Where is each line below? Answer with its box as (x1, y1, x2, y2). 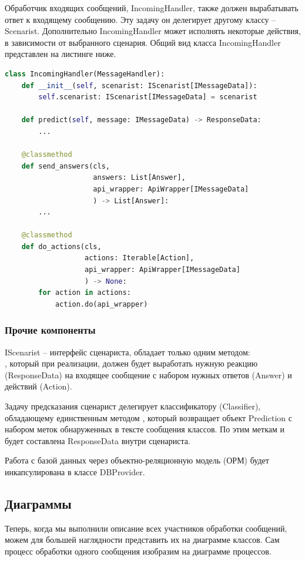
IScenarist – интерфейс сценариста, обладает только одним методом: (5, 345, 250, 358)
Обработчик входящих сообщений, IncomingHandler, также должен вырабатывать (5, 2, 299, 14)
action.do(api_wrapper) (55, 300, 148, 308)
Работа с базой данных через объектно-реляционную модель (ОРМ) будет (5, 454, 269, 466)
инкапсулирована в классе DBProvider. (5, 466, 145, 478)
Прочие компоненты (5, 323, 96, 337)
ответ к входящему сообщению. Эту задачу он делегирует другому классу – (5, 13, 276, 25)
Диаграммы (5, 494, 72, 512)
